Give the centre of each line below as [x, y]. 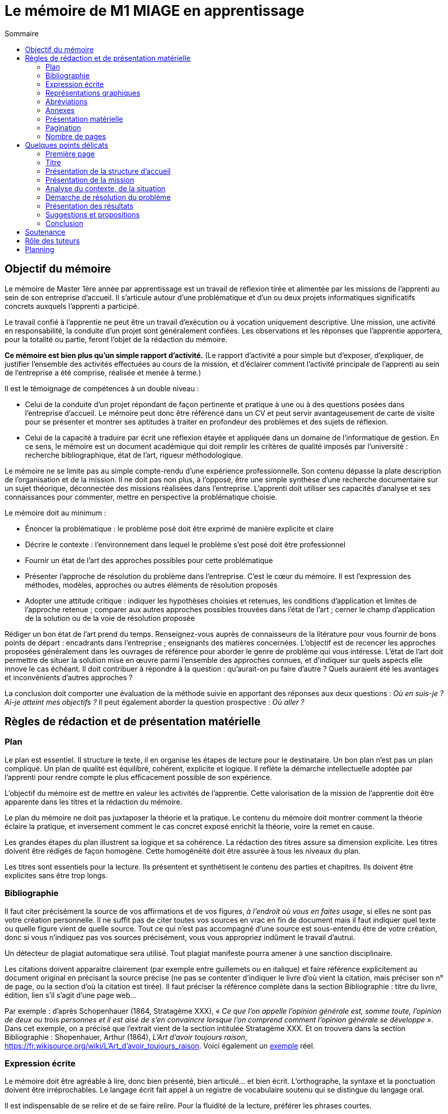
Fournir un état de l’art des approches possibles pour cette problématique [149, 560]
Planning [40, 249]
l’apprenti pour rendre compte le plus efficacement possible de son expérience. [138, 777]
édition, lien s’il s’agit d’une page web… [70, 995]
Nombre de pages [76, 136]
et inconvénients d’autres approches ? [69, 677]
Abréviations [67, 101]
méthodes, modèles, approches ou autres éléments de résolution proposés [151, 585]
